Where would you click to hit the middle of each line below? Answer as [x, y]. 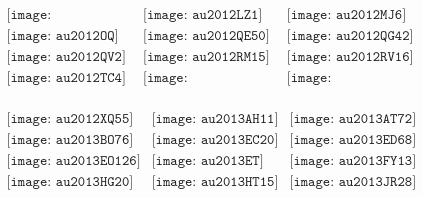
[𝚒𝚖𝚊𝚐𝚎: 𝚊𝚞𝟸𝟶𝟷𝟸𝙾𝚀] [62, 36]
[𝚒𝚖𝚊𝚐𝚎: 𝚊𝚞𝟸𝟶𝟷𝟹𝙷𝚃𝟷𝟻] [215, 182]
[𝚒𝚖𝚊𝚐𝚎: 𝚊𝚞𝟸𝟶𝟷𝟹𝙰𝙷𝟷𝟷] [215, 119]
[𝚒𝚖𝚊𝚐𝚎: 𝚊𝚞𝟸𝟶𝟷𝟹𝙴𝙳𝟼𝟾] [353, 140]
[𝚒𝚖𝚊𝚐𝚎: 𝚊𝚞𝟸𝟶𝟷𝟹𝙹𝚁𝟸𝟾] [353, 182]
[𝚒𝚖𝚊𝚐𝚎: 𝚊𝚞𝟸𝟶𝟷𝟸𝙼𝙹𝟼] [346, 15]
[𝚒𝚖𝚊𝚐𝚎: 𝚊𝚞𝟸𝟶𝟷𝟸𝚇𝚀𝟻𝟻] [70, 119]
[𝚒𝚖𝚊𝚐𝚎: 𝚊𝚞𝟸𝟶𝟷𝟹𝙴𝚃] [207, 161]
